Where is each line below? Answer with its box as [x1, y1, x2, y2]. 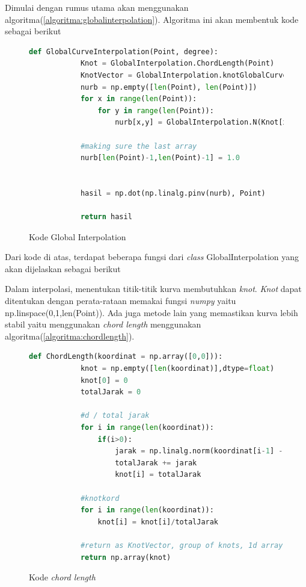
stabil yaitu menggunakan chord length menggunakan [5, 318, 201, 331]
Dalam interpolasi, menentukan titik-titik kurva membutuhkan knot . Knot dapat [5, 282, 302, 295]
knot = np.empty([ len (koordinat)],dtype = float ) [80, 364, 275, 373]
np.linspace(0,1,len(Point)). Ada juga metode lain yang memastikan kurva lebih [5, 306, 298, 318]
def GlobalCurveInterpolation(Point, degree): [29, 47, 218, 56]
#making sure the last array [80, 141, 197, 151]
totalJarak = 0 [80, 388, 141, 397]
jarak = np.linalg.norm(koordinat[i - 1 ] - [115, 447, 283, 456]
